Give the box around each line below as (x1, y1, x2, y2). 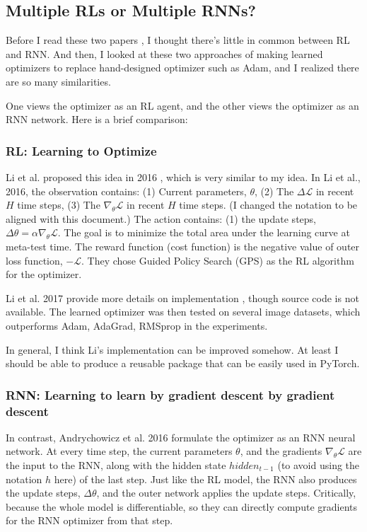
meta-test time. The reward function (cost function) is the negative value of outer (6, 238, 360, 253)
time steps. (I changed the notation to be (179, 197, 358, 212)
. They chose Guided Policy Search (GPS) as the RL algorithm (81, 253, 354, 267)
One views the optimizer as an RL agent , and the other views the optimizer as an (6, 98, 359, 112)
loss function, (6, 253, 63, 267)
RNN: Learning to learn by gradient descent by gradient (6, 386, 335, 403)
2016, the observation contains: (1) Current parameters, (6, 183, 247, 198)
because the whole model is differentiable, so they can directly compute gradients (6, 499, 357, 514)
